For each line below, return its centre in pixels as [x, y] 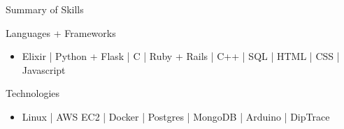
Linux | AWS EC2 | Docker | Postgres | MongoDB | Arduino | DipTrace [176, 116]
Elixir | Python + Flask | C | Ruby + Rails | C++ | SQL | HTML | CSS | [181, 56]
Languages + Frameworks [61, 32]
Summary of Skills [45, 9]
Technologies [33, 93]
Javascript [44, 69]
